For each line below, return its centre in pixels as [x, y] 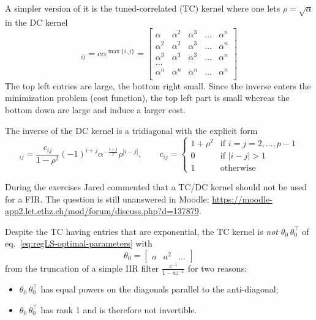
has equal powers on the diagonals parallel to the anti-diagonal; [160, 289]
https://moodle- [242, 199]
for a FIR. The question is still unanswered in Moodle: [107, 199]
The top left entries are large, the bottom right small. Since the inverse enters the [158, 85]
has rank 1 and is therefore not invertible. [119, 309]
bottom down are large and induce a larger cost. [96, 110]
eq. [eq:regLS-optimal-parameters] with [79, 243]
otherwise [238, 168]
